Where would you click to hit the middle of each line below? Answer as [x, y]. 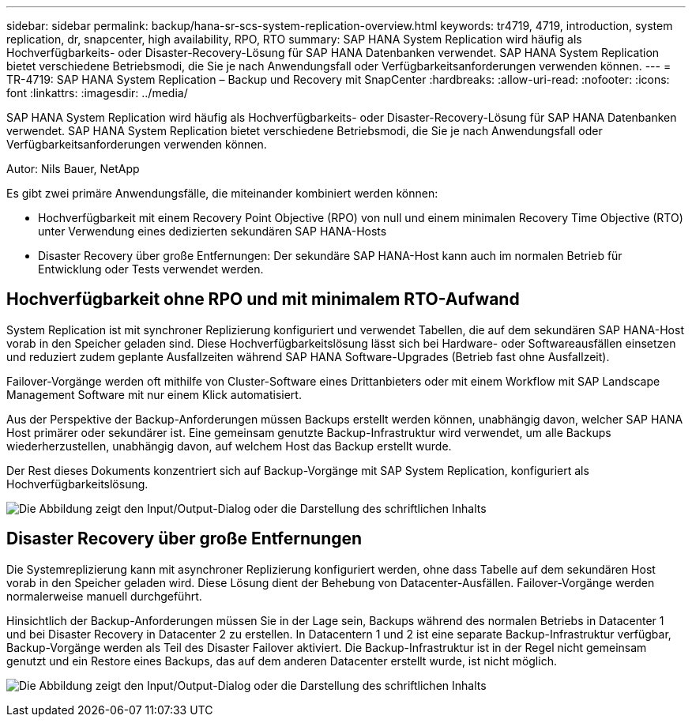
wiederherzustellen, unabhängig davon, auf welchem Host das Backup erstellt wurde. [229, 446]
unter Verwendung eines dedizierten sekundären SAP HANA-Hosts [212, 231]
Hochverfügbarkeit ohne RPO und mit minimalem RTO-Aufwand [263, 299]
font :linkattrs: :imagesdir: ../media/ [97, 93]
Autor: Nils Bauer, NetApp [73, 169]
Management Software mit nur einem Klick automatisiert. [154, 394]
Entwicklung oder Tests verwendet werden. [151, 269]
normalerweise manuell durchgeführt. [104, 596]
